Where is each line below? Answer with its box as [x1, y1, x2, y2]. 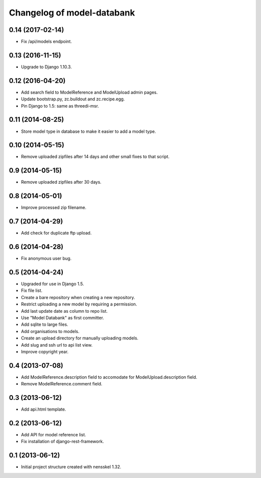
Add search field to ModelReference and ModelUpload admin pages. [21, 89, 158, 95]
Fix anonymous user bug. [21, 255, 72, 261]
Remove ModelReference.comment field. [21, 381, 102, 387]
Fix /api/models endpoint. [21, 39, 72, 45]
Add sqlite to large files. [21, 321, 69, 327]
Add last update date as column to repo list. [21, 308, 108, 314]
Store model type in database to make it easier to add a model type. [21, 128, 156, 134]
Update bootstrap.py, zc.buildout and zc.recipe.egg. [21, 96, 125, 102]
